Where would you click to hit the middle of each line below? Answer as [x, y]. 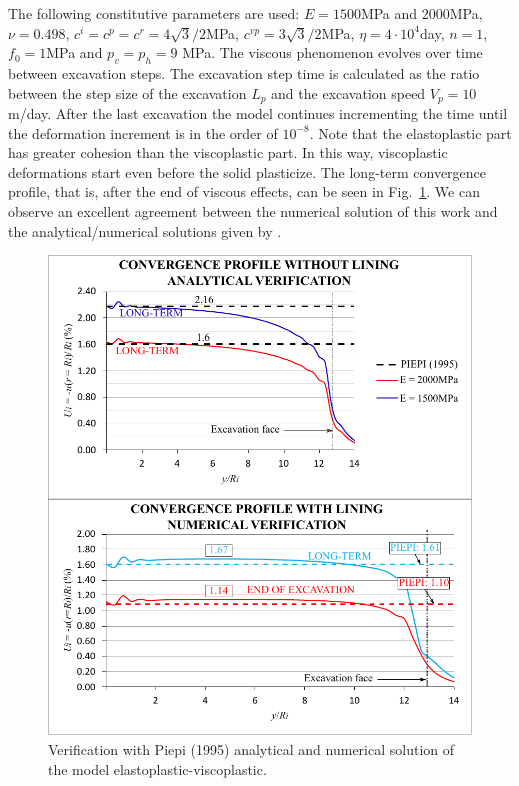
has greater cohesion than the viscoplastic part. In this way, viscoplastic [228, 152]
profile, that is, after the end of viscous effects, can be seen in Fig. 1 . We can [244, 191]
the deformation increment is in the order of [143, 132]
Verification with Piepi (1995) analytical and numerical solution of [251, 749]
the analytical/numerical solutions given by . [145, 230]
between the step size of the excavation [127, 92]
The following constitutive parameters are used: [154, 13]
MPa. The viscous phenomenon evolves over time [332, 52]
